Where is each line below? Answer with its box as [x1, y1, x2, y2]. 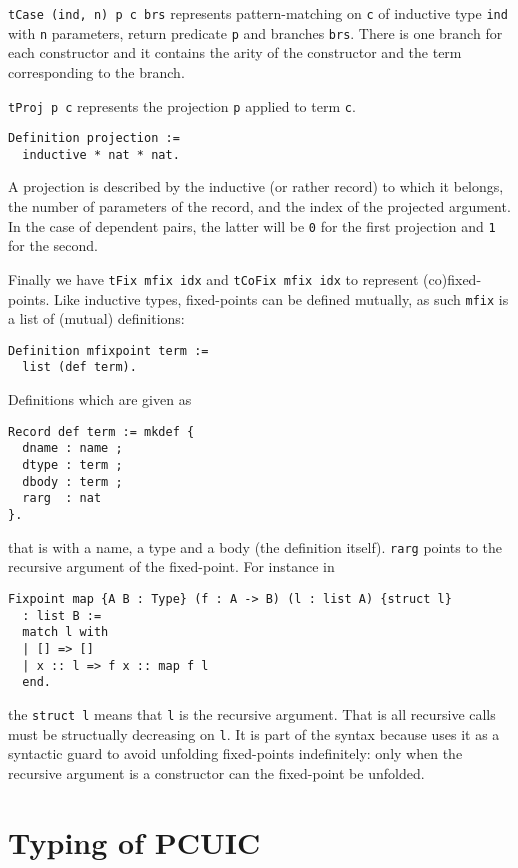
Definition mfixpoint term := [8, 343, 209, 358]
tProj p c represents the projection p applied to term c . [8, 95, 356, 116]
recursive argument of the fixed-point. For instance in [8, 556, 335, 577]
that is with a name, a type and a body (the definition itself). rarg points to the [8, 536, 503, 557]
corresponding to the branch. [8, 61, 185, 82]
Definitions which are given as [8, 389, 192, 410]
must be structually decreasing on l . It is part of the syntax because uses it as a [8, 723, 500, 744]
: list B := [22, 608, 102, 623]
